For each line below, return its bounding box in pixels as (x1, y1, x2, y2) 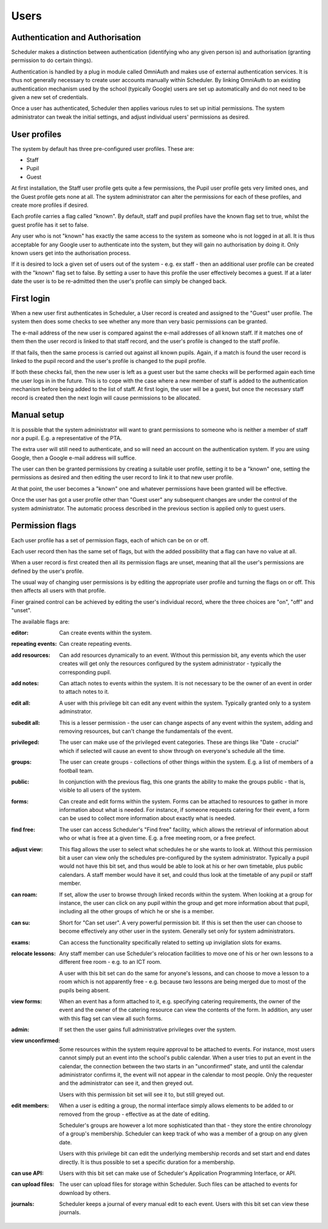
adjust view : (11, 845, 43, 853)
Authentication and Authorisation (11, 32, 142, 43)
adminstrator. (59, 708, 92, 715)
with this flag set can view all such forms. (59, 1014, 163, 1022)
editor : (11, 629, 29, 637)
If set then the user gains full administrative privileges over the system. (59, 1026, 237, 1033)
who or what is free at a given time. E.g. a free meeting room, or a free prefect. (59, 834, 256, 842)
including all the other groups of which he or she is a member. (59, 908, 214, 915)
